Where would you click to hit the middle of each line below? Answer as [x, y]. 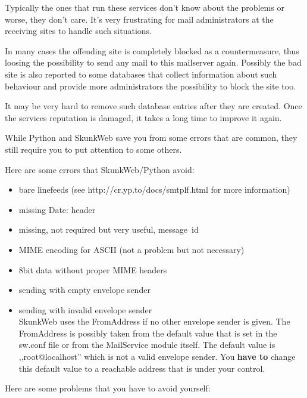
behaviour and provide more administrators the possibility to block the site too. [151, 86]
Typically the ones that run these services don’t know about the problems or [145, 7]
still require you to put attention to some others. [93, 149]
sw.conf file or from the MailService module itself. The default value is [147, 345]
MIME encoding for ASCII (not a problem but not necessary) [131, 249]
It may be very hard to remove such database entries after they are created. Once [153, 106]
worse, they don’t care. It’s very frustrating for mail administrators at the [139, 19]
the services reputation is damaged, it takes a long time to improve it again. [143, 117]
